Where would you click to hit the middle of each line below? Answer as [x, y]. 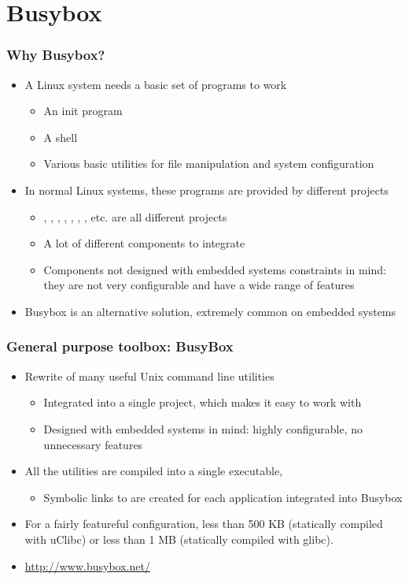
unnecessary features [93, 444]
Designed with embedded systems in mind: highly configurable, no [203, 428]
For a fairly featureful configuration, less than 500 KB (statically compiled [204, 524]
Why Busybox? [56, 55]
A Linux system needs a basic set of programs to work [156, 84]
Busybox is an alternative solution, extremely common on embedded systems [210, 311]
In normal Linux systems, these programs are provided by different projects [206, 190]
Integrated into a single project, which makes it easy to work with [203, 402]
